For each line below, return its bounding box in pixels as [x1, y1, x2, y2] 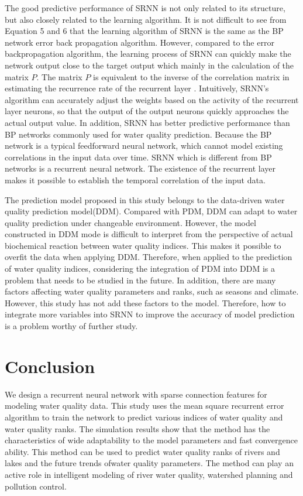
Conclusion [5, 354, 95, 378]
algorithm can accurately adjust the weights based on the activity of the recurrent [5, 93, 299, 105]
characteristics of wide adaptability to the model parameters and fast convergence [5, 434, 298, 446]
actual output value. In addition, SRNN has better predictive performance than [5, 116, 290, 128]
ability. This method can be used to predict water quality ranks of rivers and [5, 445, 280, 457]
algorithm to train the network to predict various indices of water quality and [5, 411, 283, 423]
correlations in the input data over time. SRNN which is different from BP [5, 150, 272, 163]
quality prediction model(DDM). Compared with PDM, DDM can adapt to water [5, 205, 298, 217]
